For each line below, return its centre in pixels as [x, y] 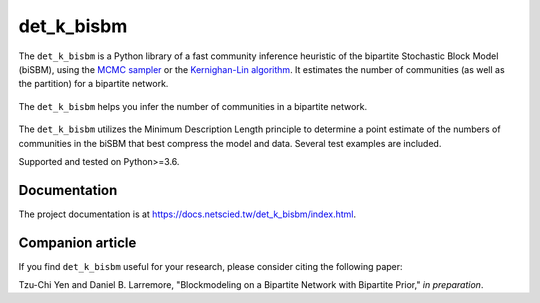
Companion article [77, 242]
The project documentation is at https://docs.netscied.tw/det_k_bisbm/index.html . [187, 214]
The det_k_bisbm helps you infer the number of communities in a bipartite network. [193, 106]
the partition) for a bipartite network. [93, 84]
